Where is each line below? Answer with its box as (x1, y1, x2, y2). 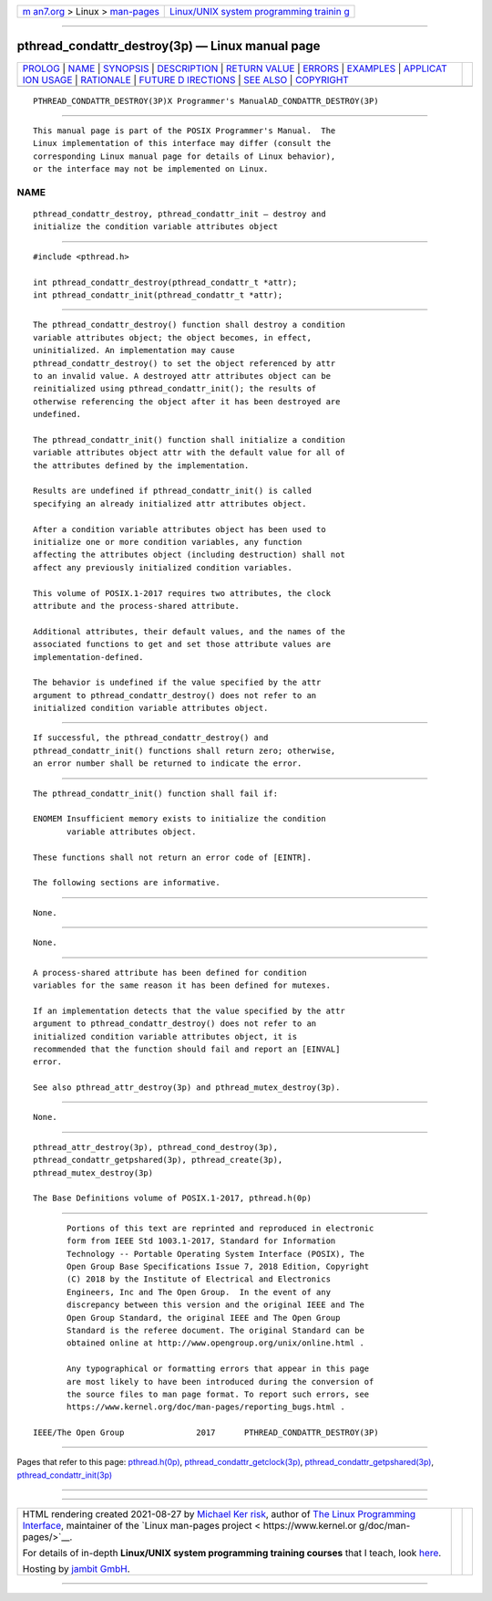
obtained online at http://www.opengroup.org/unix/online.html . (67, 1338, 364, 1348)
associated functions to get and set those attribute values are (33, 639, 332, 650)
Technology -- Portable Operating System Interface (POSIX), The (67, 1249, 364, 1259)
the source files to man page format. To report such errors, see (67, 1388, 370, 1399)
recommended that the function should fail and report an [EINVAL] (33, 1043, 341, 1054)
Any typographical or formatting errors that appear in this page (67, 1364, 370, 1374)
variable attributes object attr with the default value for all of (33, 447, 345, 458)
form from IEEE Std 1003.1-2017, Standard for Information (67, 1236, 336, 1246)
